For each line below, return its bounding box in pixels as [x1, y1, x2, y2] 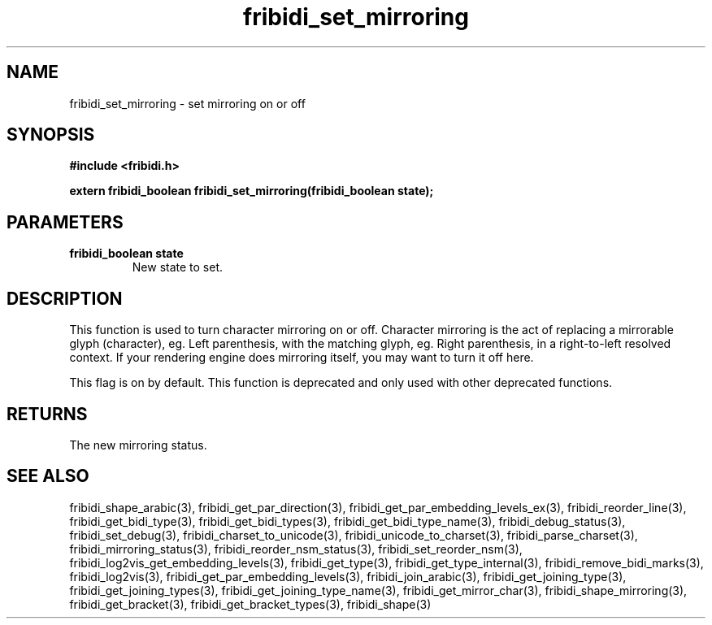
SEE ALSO [7, 466, 89, 487]
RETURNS [7, 403, 88, 424]
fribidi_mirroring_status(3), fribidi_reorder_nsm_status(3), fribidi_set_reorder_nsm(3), [69, 541, 523, 556]
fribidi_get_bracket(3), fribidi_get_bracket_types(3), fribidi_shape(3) [69, 597, 432, 611]
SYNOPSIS [7, 124, 95, 145]
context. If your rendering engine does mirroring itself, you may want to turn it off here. [69, 350, 534, 365]
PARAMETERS [7, 211, 124, 232]
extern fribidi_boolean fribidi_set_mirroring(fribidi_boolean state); [69, 184, 434, 198]
